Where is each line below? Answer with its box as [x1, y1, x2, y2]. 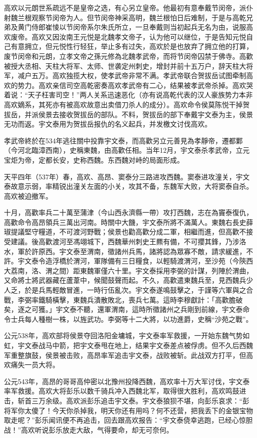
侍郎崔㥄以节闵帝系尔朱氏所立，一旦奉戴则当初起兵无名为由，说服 [31, 22, 246, 32]
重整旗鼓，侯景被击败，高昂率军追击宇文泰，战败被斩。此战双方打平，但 [10, 350, 246, 360]
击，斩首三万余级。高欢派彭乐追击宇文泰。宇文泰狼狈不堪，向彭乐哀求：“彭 [4, 395, 250, 405]
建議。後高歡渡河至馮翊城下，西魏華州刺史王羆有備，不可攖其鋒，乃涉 [10, 236, 239, 247]
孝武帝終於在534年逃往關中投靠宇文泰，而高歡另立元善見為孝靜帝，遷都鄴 [4, 135, 243, 145]
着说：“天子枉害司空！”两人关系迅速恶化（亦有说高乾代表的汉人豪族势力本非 [4, 89, 253, 100]
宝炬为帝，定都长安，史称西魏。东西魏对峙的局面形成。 [4, 154, 184, 165]
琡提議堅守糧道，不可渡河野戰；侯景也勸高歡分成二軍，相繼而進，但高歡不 [4, 226, 246, 237]
